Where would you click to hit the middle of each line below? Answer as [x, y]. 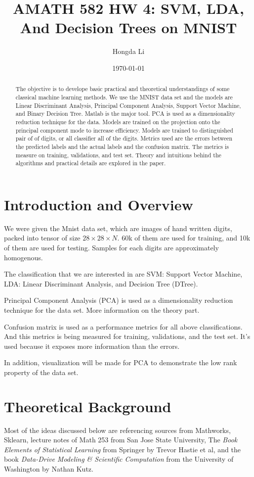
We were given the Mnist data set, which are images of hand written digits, [118, 228]
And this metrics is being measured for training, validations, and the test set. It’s [127, 336]
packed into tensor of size [42, 238]
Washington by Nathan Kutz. [49, 469]
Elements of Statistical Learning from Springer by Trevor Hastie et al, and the [122, 449]
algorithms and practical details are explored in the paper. [91, 163]
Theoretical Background [88, 406]
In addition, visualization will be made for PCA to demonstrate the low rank [121, 362]
